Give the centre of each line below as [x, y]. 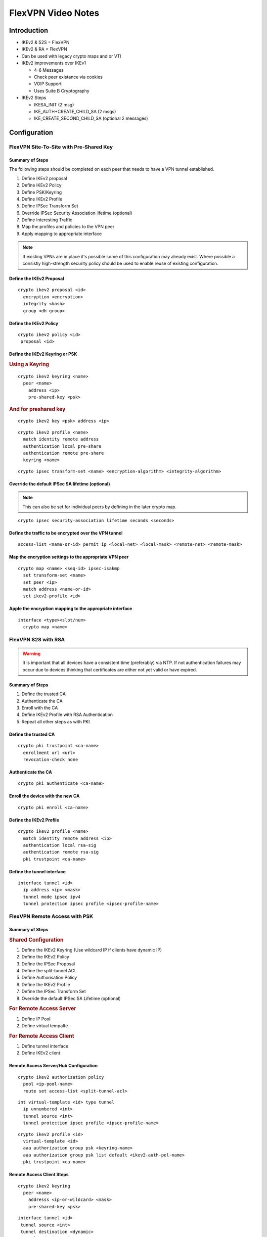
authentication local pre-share [62, 446]
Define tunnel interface [45, 1046]
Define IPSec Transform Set [50, 206]
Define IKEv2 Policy [42, 185]
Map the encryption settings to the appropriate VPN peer [69, 557]
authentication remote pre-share [64, 453]
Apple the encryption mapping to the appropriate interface [71, 609]
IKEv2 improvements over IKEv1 [54, 63]
